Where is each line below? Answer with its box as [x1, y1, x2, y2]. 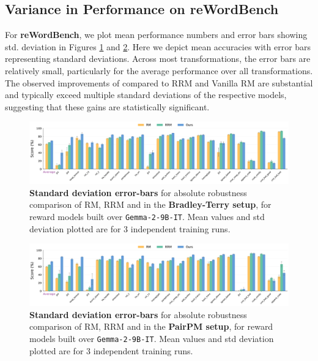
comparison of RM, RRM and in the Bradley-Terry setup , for [29, 198, 272, 211]
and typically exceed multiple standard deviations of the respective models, [5, 88, 287, 101]
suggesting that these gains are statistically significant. [5, 100, 210, 113]
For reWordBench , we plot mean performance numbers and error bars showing [5, 28, 308, 41]
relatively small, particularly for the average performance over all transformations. [5, 64, 313, 77]
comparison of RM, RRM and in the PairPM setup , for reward [29, 320, 273, 333]
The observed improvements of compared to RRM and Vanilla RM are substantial [5, 76, 313, 89]
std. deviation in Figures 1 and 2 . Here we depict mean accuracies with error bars [5, 40, 311, 53]
